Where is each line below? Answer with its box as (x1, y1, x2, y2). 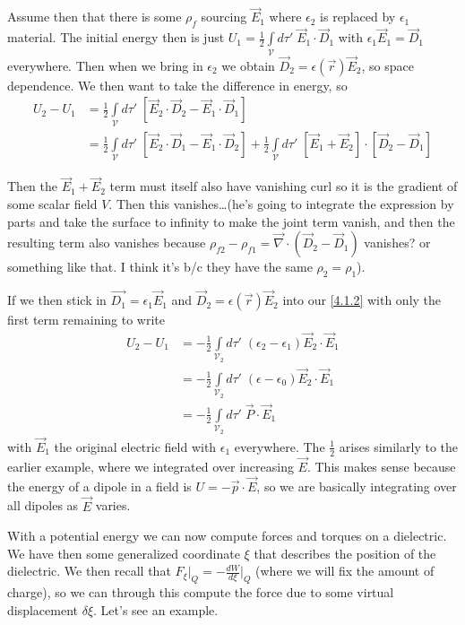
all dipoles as (7, 496, 79, 515)
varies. (95, 496, 131, 515)
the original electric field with (54, 437, 217, 456)
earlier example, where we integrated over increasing (7, 456, 294, 475)
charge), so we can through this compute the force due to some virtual (7, 583, 394, 602)
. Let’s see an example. (93, 600, 219, 619)
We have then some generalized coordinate (7, 543, 240, 562)
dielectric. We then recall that (7, 561, 171, 580)
